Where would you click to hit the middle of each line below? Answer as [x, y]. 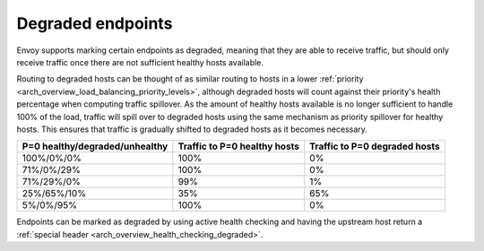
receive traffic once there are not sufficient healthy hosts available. [140, 62]
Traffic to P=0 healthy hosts [239, 146]
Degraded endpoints [95, 23]
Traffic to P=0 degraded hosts [375, 146]
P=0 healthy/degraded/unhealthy [95, 146]
